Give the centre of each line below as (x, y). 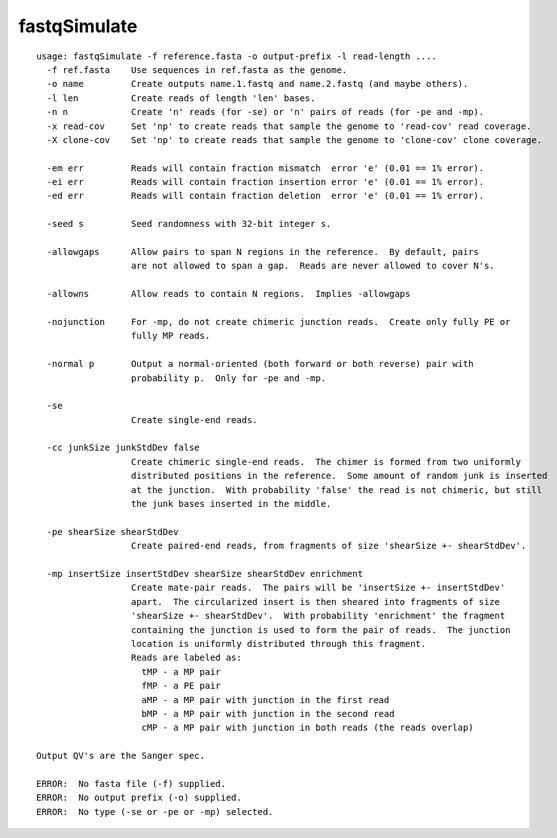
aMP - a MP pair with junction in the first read (265, 699)
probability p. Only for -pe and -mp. (228, 378)
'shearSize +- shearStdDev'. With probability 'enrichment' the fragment (318, 616)
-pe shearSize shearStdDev (112, 531)
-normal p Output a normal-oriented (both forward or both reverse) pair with (260, 364)
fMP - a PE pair (181, 686)
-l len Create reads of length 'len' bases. (181, 98)
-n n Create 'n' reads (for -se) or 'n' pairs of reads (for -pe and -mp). (265, 112)
